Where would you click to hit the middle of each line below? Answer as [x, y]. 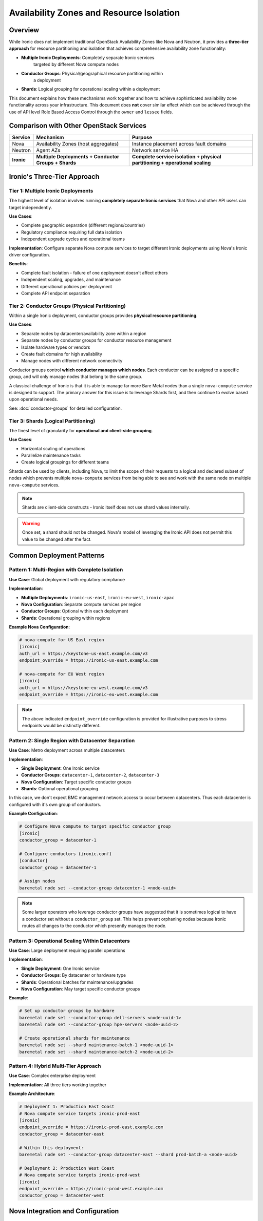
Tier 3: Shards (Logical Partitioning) [52, 421]
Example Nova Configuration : [39, 627]
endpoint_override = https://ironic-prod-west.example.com [91, 1189]
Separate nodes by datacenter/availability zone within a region [84, 333]
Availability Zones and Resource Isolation [94, 13]
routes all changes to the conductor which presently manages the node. [94, 926]
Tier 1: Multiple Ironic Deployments [51, 190]
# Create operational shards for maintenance [75, 1038]
